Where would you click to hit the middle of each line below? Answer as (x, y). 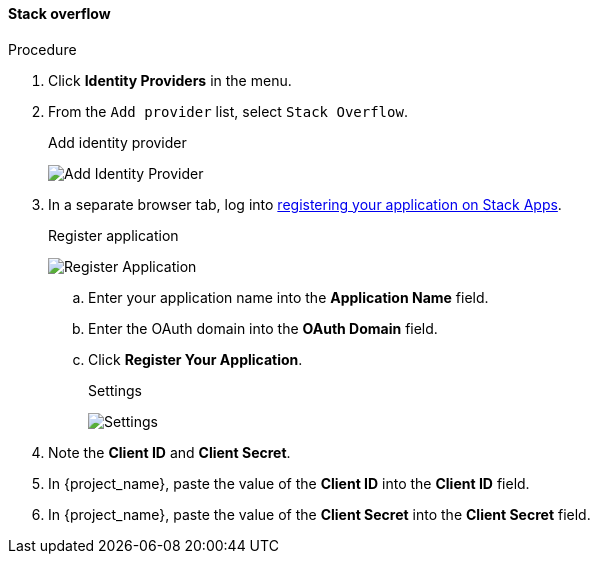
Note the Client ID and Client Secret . (169, 452)
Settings (115, 390)
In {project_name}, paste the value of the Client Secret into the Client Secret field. (319, 514)
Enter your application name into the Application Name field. (288, 297)
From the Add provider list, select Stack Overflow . (228, 111)
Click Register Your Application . (195, 359)
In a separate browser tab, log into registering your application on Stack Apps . (305, 204)
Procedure (42, 49)
